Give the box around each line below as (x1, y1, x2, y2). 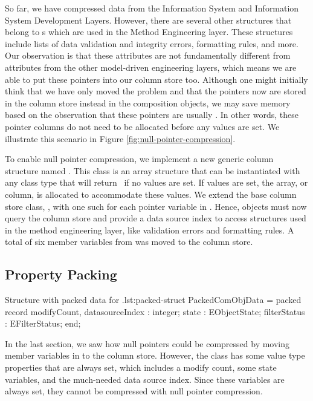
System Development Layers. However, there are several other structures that (5, 13, 292, 26)
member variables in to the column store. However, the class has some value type (5, 349, 305, 362)
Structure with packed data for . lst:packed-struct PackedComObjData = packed (5, 293, 302, 306)
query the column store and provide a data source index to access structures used (5, 212, 306, 224)
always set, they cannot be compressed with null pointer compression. (5, 385, 263, 397)
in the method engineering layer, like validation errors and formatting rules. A (5, 223, 294, 236)
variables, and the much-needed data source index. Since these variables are (5, 373, 285, 385)
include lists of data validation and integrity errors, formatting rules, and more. (5, 37, 298, 50)
